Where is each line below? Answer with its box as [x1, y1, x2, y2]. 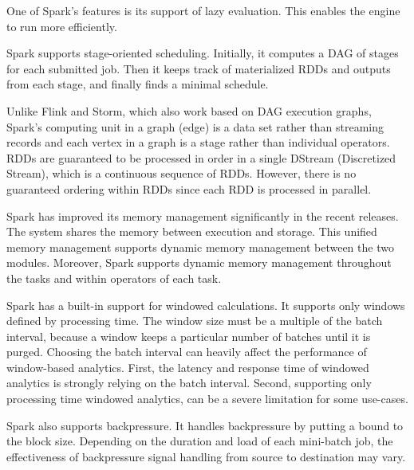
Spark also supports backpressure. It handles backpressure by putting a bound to [6, 417, 404, 433]
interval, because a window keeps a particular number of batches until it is [6, 327, 371, 344]
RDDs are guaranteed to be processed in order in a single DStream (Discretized [6, 149, 396, 166]
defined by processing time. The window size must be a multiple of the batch [6, 312, 383, 329]
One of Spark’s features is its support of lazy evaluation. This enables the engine [6, 2, 400, 18]
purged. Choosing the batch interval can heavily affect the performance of [6, 343, 367, 360]
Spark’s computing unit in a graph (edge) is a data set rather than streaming [6, 118, 384, 135]
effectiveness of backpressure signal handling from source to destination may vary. [6, 448, 406, 464]
